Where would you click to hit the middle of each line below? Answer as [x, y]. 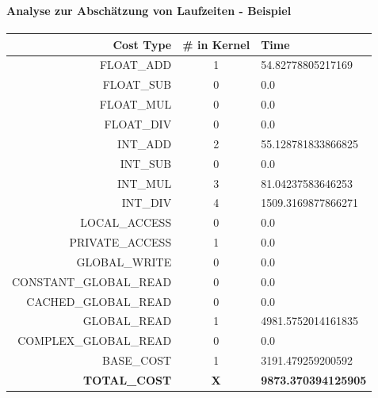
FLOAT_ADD [136, 65]
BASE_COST [137, 360]
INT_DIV [147, 203]
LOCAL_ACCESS [126, 222]
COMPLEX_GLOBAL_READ [95, 341]
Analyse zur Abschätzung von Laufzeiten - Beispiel [149, 10]
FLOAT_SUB [137, 84]
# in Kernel [216, 44]
